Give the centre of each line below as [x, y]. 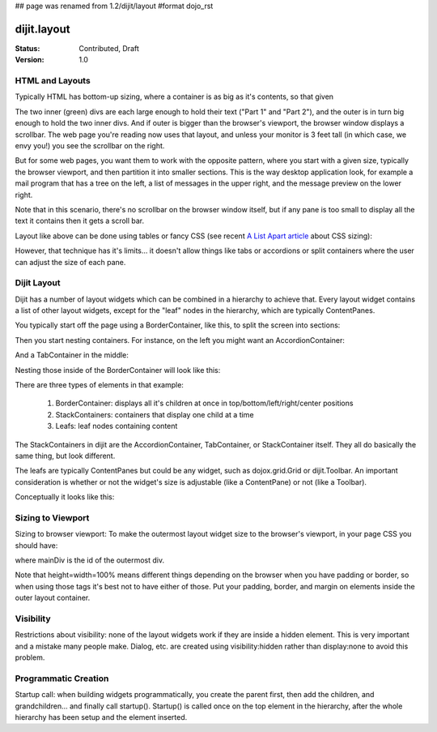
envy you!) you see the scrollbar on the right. [90, 146]
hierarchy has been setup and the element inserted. [101, 717]
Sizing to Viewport [52, 517]
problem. [30, 657]
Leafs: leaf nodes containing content [117, 426]
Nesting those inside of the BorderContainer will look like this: [118, 370]
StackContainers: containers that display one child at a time [155, 414]
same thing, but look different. [65, 456]
